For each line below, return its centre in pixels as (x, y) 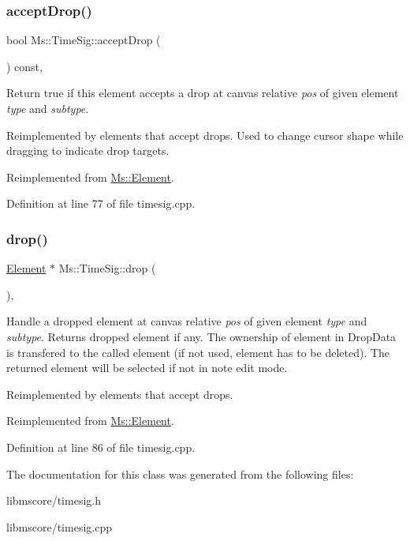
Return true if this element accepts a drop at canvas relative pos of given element (203, 93)
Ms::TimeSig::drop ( (107, 268)
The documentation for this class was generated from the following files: (180, 473)
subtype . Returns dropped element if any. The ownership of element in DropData (201, 336)
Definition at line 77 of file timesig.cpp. (101, 203)
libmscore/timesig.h (54, 500)
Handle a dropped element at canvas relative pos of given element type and (187, 321)
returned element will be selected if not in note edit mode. (147, 368)
